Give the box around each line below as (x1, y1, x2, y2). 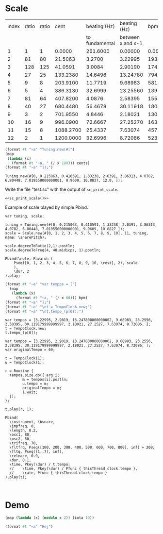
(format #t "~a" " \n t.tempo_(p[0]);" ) (5, 309, 83, 314)
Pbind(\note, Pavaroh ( (5, 256, 53, 261)
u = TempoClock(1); (5, 360, 45, 365)
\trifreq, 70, (9, 441, 38, 446)
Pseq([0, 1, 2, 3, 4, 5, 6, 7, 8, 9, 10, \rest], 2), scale (14, 261, 138, 266)
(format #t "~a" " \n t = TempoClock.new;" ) (5, 304, 92, 309)
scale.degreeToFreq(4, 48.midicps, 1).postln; (5, 248, 101, 253)
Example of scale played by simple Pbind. (5, 204, 88, 210)
